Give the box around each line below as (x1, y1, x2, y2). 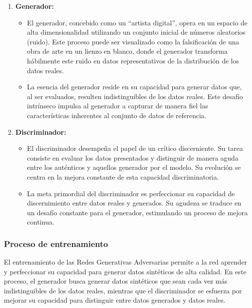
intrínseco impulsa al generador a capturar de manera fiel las (27, 101, 208, 111)
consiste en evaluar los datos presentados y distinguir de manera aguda (27, 152, 238, 163)
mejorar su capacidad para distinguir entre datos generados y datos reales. (4, 295, 226, 305)
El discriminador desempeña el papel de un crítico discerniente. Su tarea (27, 143, 243, 153)
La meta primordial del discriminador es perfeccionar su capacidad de (27, 188, 235, 198)
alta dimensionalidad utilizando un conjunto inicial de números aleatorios (27, 27, 246, 37)
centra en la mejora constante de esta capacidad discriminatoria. (27, 171, 219, 182)
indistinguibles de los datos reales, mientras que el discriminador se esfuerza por (4, 285, 242, 295)
